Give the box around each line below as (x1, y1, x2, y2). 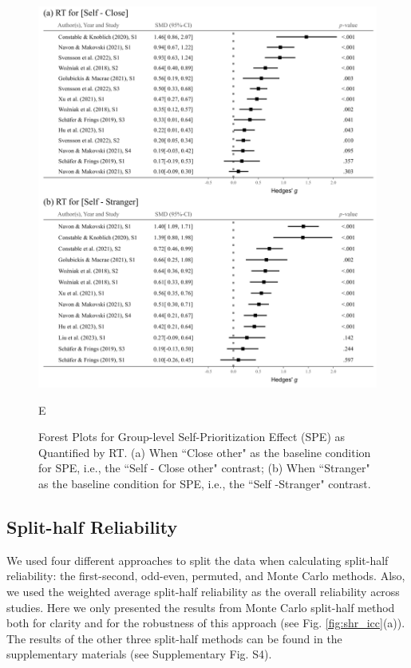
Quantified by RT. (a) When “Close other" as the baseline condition (38, 443, 371, 460)
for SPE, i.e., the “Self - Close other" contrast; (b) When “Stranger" (38, 459, 370, 476)
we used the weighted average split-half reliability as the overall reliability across (6, 583, 400, 600)
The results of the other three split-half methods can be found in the (6, 630, 342, 646)
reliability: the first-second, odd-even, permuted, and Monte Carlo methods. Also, (6, 567, 405, 584)
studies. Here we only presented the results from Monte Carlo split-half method (6, 598, 395, 615)
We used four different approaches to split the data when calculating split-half (6, 551, 389, 568)
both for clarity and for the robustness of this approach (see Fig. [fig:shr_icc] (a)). (6, 614, 405, 631)
